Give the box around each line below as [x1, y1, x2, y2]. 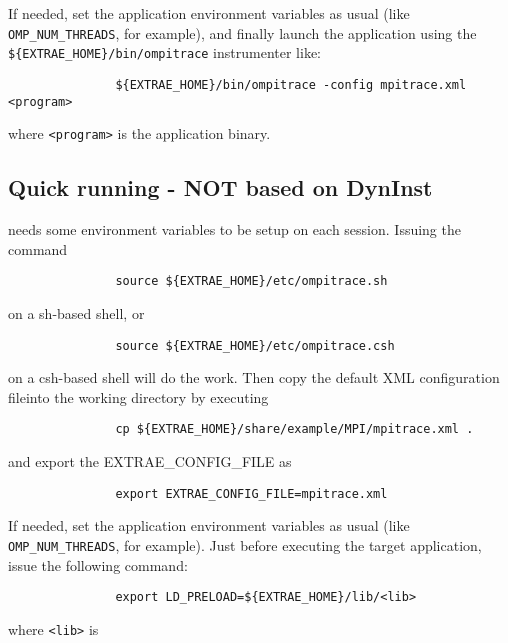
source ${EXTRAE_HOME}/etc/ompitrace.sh [115, 274, 388, 289]
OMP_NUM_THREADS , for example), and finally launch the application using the [8, 22, 477, 43]
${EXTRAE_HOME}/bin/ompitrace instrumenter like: [8, 42, 321, 63]
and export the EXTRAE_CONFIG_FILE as [8, 451, 292, 472]
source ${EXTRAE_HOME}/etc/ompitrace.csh [115, 338, 395, 353]
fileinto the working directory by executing [8, 386, 269, 407]
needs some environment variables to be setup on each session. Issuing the [8, 219, 461, 240]
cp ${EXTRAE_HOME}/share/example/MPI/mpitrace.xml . [115, 422, 474, 437]
